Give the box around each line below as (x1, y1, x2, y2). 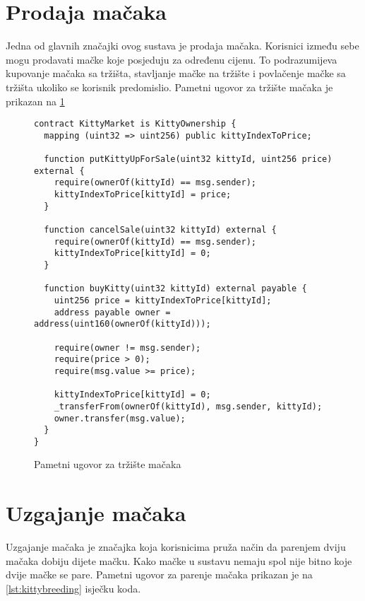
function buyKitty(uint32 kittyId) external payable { (44, 284, 307, 294)
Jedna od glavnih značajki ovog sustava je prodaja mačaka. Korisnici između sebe (6, 38, 359, 53)
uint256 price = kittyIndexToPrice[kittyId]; (54, 295, 272, 305)
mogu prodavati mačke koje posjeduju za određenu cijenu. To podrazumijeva (6, 52, 337, 66)
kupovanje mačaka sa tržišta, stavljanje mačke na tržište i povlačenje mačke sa (6, 66, 346, 81)
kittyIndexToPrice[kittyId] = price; (54, 189, 232, 200)
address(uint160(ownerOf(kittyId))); (34, 319, 211, 329)
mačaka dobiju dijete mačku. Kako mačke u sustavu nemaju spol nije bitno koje (6, 553, 352, 568)
